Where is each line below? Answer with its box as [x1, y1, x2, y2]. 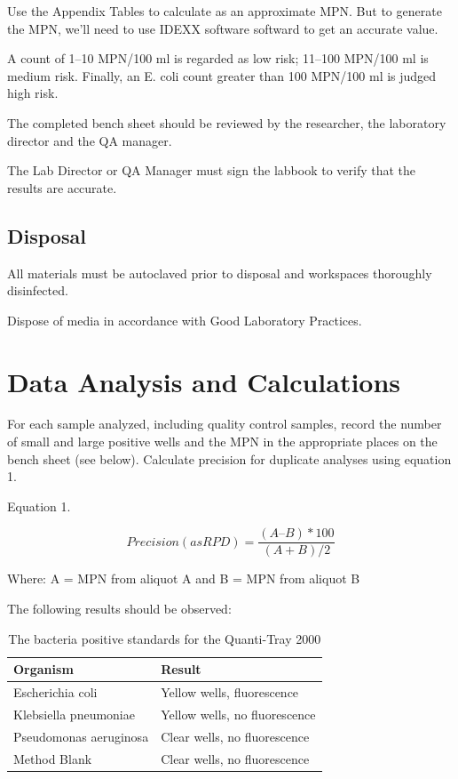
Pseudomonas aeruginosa [13, 727, 149, 745]
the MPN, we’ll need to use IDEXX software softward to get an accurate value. [7, 19, 438, 37]
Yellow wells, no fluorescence [161, 704, 316, 723]
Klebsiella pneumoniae [13, 704, 135, 723]
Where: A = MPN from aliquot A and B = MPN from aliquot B [7, 569, 360, 588]
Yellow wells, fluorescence [161, 683, 299, 702]
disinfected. [7, 281, 68, 300]
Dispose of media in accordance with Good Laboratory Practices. [7, 310, 362, 329]
